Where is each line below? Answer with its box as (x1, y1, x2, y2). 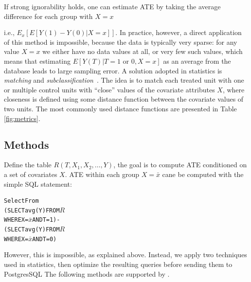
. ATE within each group (65, 169, 140, 179)
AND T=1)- (32, 216, 60, 224)
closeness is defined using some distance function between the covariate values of (4, 94, 244, 104)
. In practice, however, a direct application (115, 27, 242, 37)
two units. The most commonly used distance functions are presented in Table (4, 103, 237, 113)
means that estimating (4, 55, 71, 66)
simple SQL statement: (4, 178, 72, 189)
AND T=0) (32, 235, 57, 243)
